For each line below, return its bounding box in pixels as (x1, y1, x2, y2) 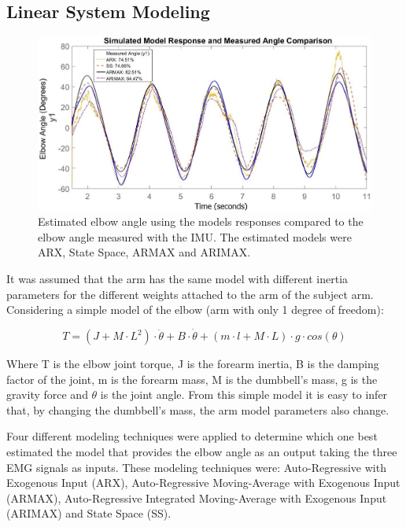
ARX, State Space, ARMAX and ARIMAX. (38, 244, 251, 260)
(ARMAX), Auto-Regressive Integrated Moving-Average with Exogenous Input (6, 489, 387, 506)
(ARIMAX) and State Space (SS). (6, 505, 172, 521)
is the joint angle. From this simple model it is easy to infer (100, 386, 388, 403)
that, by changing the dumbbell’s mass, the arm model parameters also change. (6, 401, 389, 418)
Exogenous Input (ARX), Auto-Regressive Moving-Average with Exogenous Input (6, 474, 400, 491)
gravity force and (6, 386, 88, 403)
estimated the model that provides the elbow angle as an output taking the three (6, 444, 397, 460)
